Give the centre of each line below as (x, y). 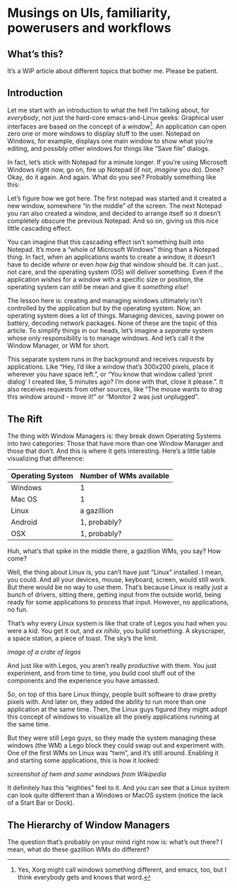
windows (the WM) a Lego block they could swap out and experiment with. (116, 746)
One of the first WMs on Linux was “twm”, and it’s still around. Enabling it (113, 753)
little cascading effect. (39, 229)
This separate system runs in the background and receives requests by (110, 359)
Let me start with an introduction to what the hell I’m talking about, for (108, 110)
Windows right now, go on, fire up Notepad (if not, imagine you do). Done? (116, 170)
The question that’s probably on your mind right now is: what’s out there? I (115, 842)
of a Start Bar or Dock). (41, 803)
